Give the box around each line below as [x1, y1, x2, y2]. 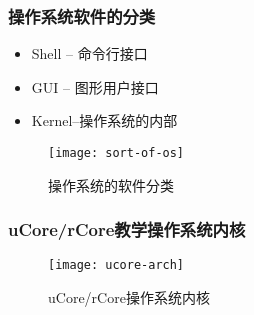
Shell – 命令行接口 [31, 43, 148, 64]
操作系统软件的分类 [8, 3, 156, 28]
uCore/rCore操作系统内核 [48, 287, 210, 308]
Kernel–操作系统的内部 [31, 110, 178, 131]
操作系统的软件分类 [48, 174, 174, 195]
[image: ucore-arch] [48, 258, 185, 273]
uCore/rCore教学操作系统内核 [8, 217, 246, 242]
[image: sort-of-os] [48, 146, 185, 160]
